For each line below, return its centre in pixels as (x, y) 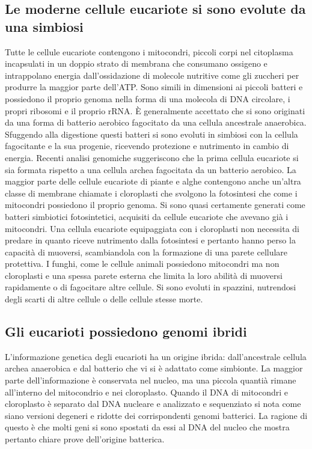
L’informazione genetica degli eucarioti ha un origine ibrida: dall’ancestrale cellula (156, 356)
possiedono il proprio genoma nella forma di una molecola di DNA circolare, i (148, 98)
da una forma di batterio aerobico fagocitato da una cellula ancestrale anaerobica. (156, 122)
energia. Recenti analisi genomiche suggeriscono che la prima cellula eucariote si (152, 157)
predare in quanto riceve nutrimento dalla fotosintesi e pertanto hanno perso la (150, 240)
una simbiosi (44, 26)
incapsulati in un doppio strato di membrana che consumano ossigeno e (136, 63)
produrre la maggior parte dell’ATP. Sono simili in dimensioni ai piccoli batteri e (154, 87)
